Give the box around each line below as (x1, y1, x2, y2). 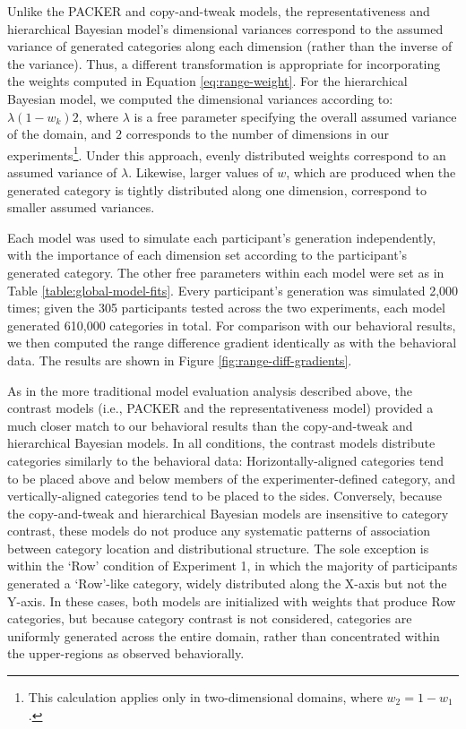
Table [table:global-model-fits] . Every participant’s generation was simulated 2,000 (7, 280, 459, 299)
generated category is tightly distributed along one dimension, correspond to (7, 180, 427, 199)
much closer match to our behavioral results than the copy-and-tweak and (7, 416, 413, 434)
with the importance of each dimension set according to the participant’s (7, 245, 408, 264)
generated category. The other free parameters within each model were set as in (7, 262, 444, 281)
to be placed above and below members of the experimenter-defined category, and (7, 468, 455, 487)
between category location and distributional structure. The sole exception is (7, 538, 429, 557)
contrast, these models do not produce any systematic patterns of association (7, 521, 431, 540)
